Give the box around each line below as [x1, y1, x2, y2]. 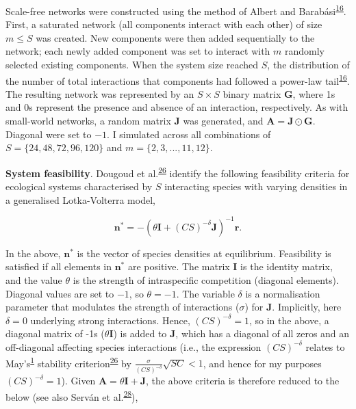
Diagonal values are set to [5, 286, 114, 300]
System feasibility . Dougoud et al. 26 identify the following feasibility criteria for [5, 163, 350, 180]
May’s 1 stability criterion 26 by [5, 354, 131, 370]
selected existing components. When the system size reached [5, 57, 259, 72]
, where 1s [292, 86, 335, 101]
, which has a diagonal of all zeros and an [175, 326, 350, 341]
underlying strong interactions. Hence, [30, 313, 190, 327]
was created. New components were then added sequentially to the [36, 30, 315, 44]
